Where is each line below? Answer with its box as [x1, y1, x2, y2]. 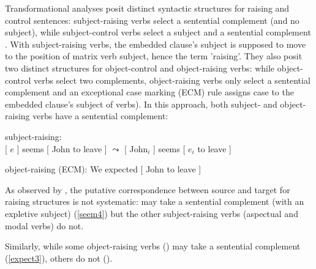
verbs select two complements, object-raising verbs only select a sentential [34, 73, 310, 86]
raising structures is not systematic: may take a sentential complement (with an [5, 195, 304, 208]
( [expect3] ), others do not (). [5, 251, 113, 264]
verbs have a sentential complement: [32, 109, 168, 122]
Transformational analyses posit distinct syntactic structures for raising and [5, 2, 290, 14]
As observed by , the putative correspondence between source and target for [5, 183, 290, 196]
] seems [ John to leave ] [17, 142, 107, 155]
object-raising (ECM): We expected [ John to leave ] [5, 163, 201, 175]
